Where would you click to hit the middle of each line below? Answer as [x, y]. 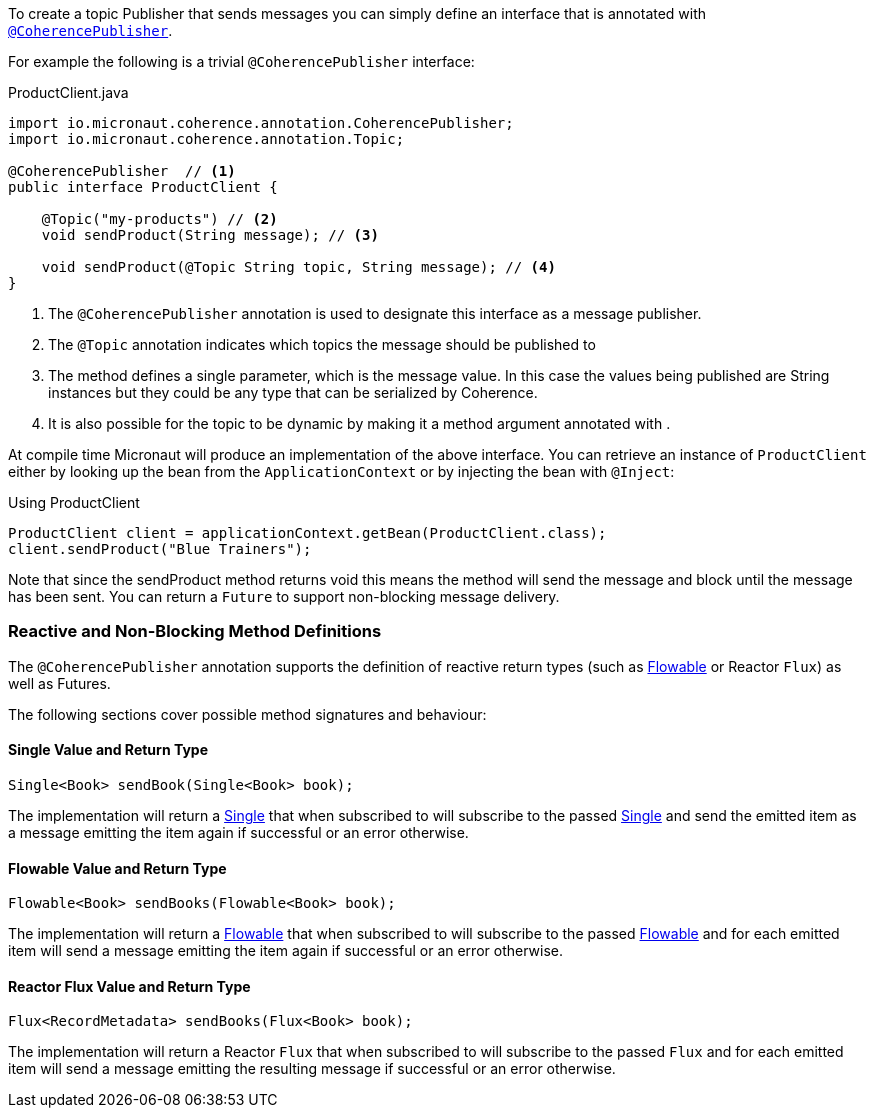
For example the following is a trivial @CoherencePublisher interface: [241, 61]
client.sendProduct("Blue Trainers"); [160, 549]
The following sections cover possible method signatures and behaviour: [247, 714]
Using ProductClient [74, 502]
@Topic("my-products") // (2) [159, 219]
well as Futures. [59, 683]
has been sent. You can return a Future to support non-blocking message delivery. [284, 596]
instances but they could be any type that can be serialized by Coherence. [293, 392]
